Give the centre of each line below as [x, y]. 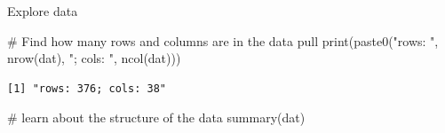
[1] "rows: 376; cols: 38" [87, 88]
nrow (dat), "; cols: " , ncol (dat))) [94, 58]
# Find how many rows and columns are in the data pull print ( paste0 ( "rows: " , [223, 40]
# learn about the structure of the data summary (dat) [156, 117]
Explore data [43, 11]
